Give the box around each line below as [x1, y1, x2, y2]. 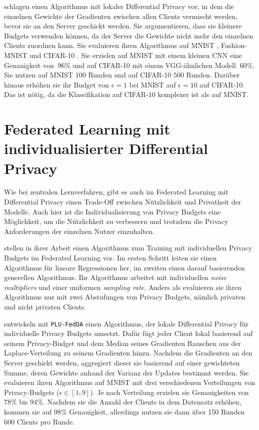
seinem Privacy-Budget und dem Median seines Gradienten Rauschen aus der [4, 337, 241, 348]
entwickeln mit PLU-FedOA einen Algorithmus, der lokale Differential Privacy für [4, 318, 248, 328]
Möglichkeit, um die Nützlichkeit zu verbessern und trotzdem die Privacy [4, 216, 228, 226]
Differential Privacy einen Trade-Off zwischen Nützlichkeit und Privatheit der [4, 196, 241, 207]
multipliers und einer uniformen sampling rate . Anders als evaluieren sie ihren [4, 281, 242, 292]
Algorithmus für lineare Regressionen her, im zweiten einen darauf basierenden [4, 262, 245, 272]
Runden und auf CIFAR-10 [88, 69, 171, 80]
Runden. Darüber [186, 69, 240, 80]
